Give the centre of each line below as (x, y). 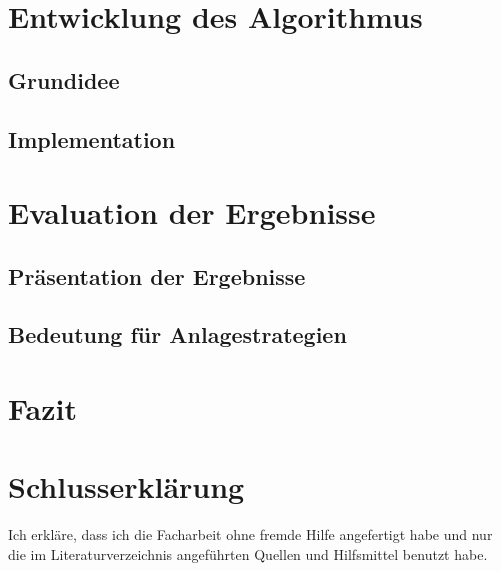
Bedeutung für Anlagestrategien (177, 334)
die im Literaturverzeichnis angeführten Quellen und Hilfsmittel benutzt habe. (248, 553)
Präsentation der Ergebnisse (157, 275)
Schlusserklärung (126, 486)
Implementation (92, 138)
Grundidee (64, 79)
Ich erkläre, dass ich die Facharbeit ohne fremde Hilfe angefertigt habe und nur (250, 534)
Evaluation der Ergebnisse (192, 212)
